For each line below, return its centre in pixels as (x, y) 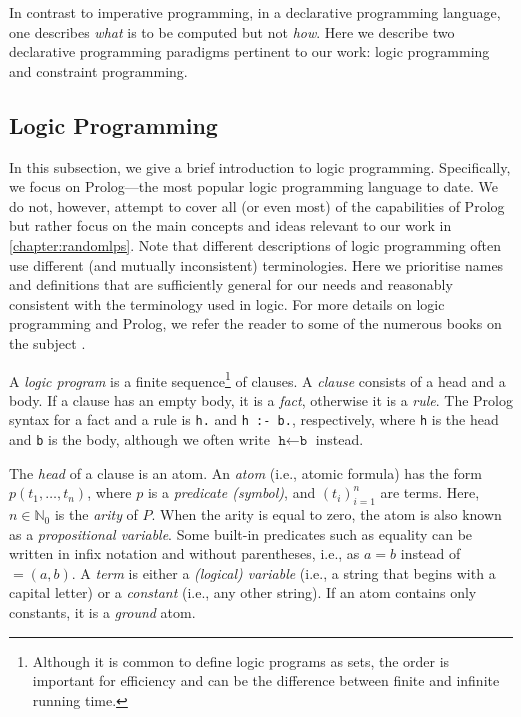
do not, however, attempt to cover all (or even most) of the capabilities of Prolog (257, 205)
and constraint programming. (98, 70)
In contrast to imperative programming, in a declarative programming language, (255, 12)
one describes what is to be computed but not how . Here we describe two (232, 31)
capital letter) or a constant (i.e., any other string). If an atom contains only (243, 592)
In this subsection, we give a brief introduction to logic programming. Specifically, (260, 166)
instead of (430, 553)
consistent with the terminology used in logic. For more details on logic (227, 303)
